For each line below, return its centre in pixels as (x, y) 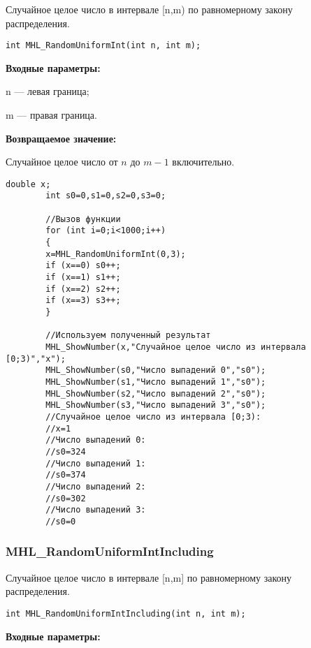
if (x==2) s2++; (83, 289)
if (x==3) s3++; (83, 301)
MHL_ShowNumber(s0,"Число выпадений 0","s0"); (156, 370)
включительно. (203, 162)
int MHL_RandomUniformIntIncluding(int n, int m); (126, 613)
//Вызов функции (83, 219)
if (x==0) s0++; (83, 266)
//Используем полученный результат (128, 336)
